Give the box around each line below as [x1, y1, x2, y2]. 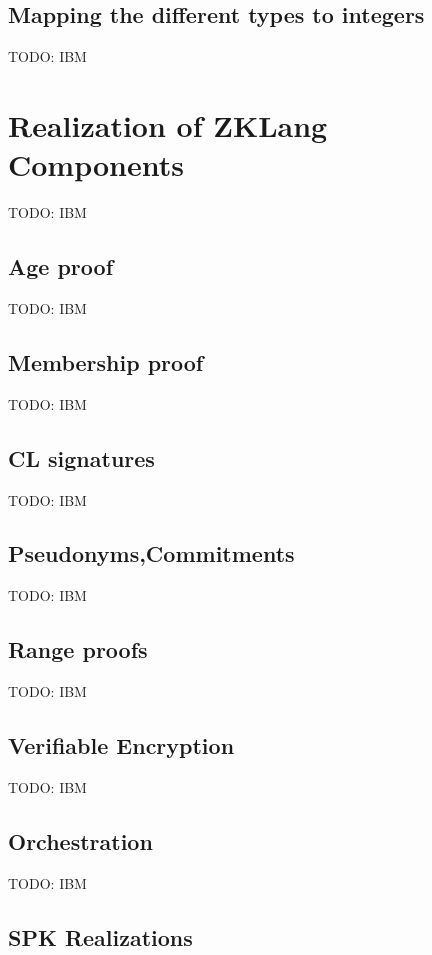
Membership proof [8, 346, 204, 377]
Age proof [8, 251, 113, 282]
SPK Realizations [8, 921, 193, 952]
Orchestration [8, 825, 153, 856]
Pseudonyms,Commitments [8, 538, 295, 569]
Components [8, 144, 184, 185]
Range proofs [8, 634, 148, 665]
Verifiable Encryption [8, 730, 235, 761]
